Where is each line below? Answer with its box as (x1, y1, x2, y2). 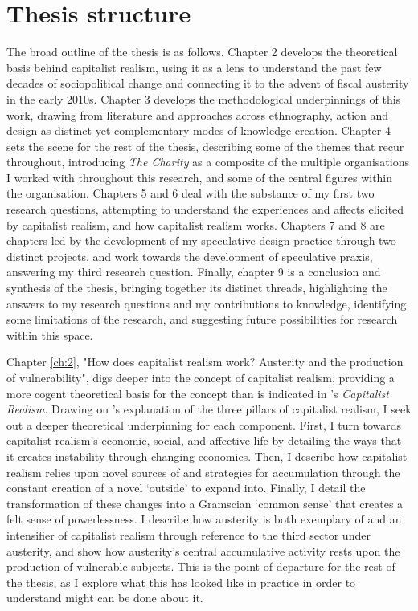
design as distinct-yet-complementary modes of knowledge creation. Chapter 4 (6, 122, 391, 139)
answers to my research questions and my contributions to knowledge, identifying (6, 295, 407, 312)
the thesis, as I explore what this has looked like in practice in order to (6, 573, 356, 590)
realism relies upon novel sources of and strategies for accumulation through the (6, 463, 400, 480)
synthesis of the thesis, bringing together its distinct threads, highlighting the (6, 279, 387, 296)
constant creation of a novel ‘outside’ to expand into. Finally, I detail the (6, 479, 366, 496)
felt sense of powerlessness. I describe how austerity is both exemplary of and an (6, 511, 402, 527)
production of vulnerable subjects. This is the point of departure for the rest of (6, 558, 395, 575)
